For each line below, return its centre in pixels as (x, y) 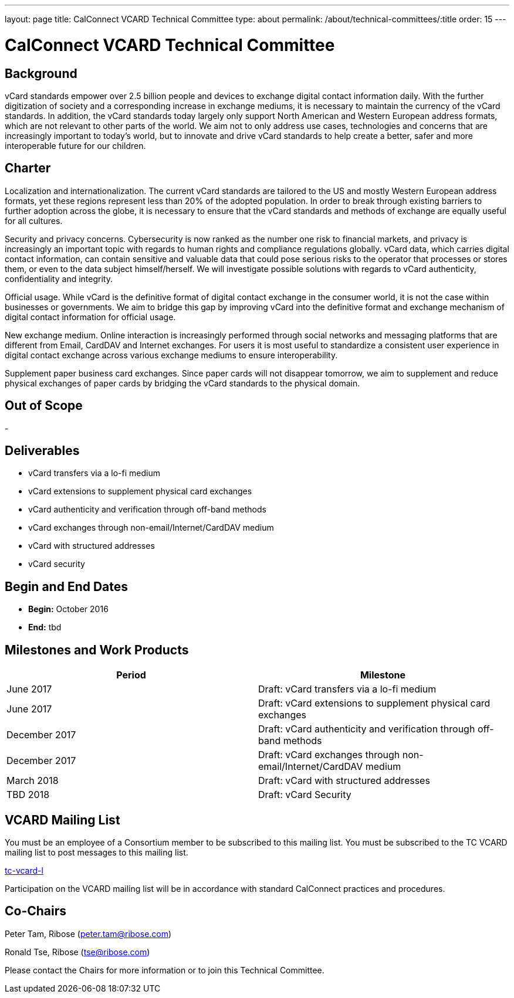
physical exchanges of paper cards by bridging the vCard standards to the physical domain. (182, 383)
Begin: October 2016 (68, 609)
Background (41, 73)
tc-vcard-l (24, 870)
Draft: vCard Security (305, 795)
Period (131, 675)
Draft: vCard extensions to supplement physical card (374, 703)
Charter (28, 168)
